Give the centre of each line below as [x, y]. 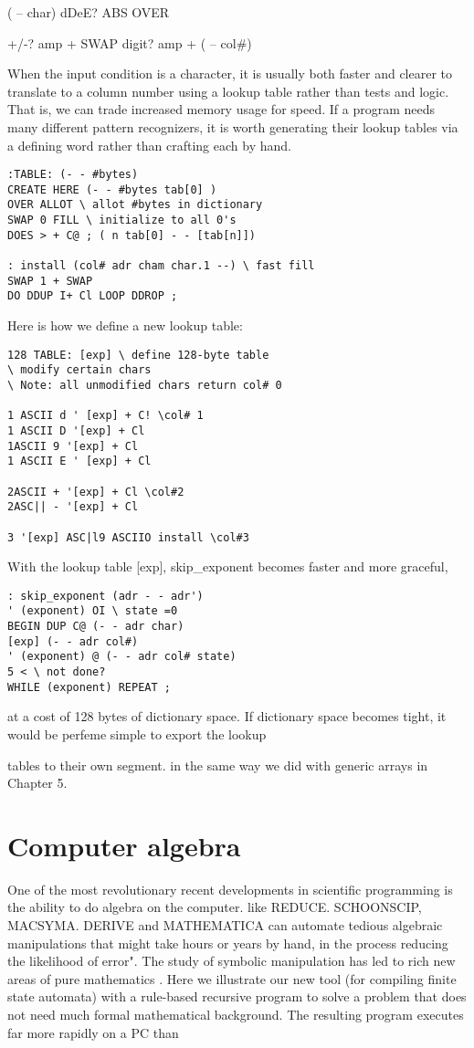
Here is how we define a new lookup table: [125, 325]
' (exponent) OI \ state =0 [93, 611]
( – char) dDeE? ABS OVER [89, 12]
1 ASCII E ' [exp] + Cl [79, 461]
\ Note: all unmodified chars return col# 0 [145, 385]
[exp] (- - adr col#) [73, 641]
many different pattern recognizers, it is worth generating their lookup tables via [233, 126]
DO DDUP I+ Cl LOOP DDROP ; [93, 296]
